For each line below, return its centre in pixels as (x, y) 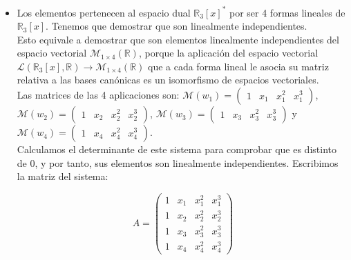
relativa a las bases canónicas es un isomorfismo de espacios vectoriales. (168, 80)
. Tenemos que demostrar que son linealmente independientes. (177, 26)
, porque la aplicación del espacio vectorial (228, 53)
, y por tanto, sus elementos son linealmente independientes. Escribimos (187, 162)
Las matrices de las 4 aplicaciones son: (98, 95)
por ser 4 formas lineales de (287, 12)
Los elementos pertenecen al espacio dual (104, 12)
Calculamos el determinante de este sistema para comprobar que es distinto (177, 149)
